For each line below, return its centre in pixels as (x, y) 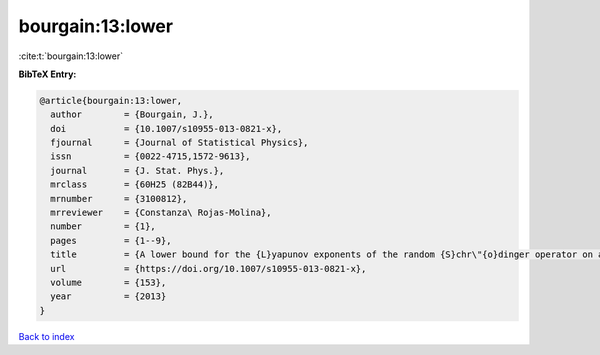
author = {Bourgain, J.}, (132, 114)
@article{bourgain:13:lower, (111, 100)
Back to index (46, 336)
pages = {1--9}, (111, 240)
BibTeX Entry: (47, 74)
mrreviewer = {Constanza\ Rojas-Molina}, (161, 213)
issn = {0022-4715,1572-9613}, (150, 156)
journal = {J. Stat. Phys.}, (137, 170)
